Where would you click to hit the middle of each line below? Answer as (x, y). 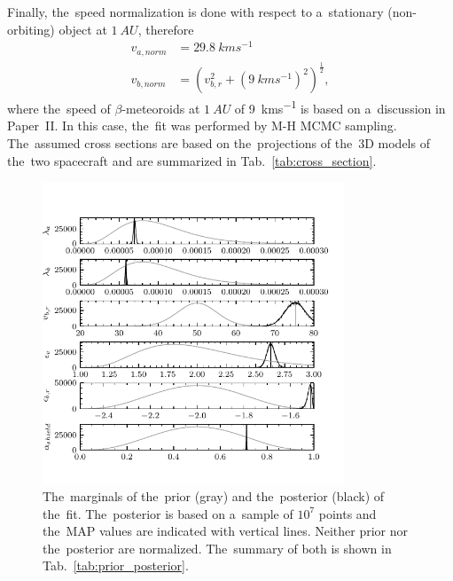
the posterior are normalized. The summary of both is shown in (217, 548)
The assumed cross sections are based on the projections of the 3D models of (219, 142)
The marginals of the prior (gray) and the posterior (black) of (214, 495)
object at (83, 29)
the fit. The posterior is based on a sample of (168, 513)
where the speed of (59, 108)
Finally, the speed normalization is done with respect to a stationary (195, 12)
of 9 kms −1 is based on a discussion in (340, 107)
